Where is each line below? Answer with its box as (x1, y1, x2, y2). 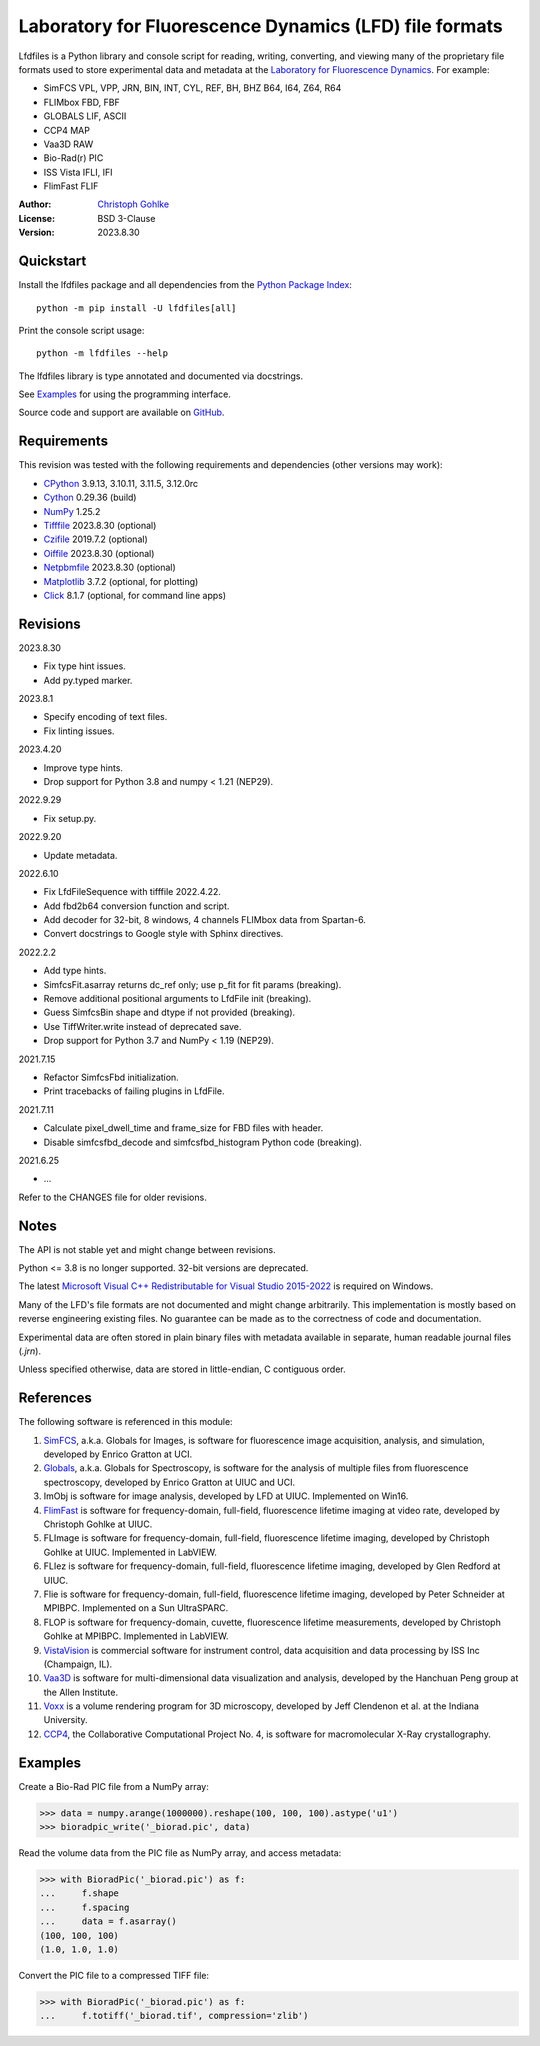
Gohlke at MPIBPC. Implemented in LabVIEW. (43, 1630, 229, 1642)
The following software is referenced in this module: (18, 1416, 234, 1428)
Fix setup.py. (43, 812, 97, 824)
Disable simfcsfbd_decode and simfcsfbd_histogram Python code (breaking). (43, 1136, 362, 1148)
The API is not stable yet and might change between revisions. (18, 1243, 276, 1255)
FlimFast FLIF (43, 180, 99, 192)
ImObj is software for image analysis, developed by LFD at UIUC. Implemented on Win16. (43, 1490, 409, 1502)
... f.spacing (39, 1901, 130, 1913)
